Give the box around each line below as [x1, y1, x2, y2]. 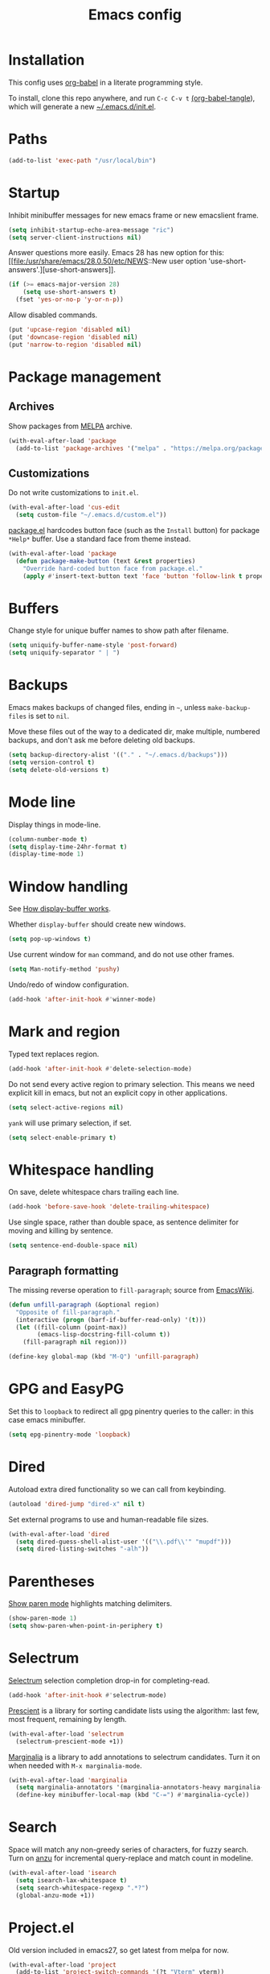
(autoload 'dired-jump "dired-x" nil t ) [8, 1500, 146, 1508]
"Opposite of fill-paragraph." [15, 1308, 121, 1316]
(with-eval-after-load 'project [8, 1960, 117, 1969]
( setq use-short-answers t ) [22, 288, 117, 296]
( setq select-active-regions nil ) [8, 1103, 125, 1112]
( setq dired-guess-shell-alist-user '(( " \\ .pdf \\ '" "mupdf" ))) [15, 1538, 231, 1546]
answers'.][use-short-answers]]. [8, 265, 117, 275]
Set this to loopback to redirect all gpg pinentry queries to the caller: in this [8, 1406, 255, 1416]
